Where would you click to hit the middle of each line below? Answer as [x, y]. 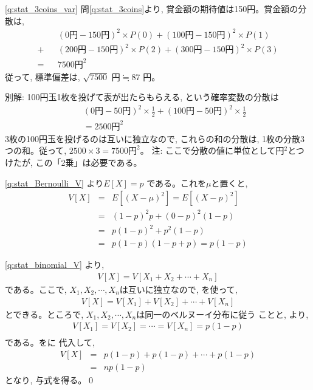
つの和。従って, [36, 150]
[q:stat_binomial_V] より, [55, 265]
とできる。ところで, [44, 314]
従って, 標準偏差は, [43, 76]
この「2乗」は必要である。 [89, 162]
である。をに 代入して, [50, 342]
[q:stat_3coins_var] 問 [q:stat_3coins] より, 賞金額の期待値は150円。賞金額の [152, 9]
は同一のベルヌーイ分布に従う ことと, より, [222, 314]
